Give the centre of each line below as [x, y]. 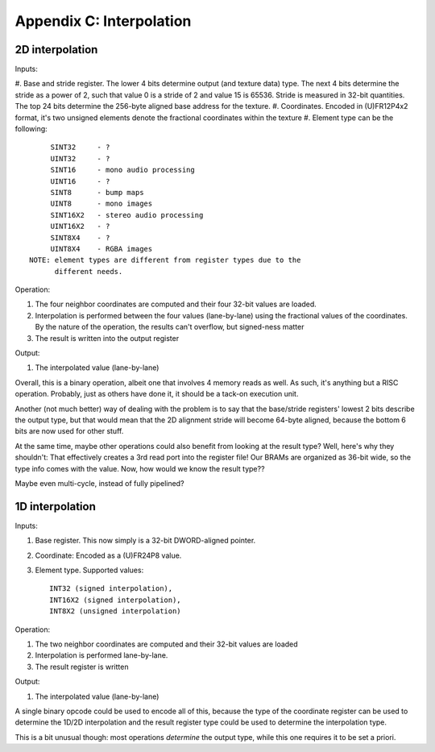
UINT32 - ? [80, 158]
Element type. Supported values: [89, 570]
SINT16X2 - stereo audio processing [127, 215]
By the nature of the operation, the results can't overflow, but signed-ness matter [170, 327]
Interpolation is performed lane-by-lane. [101, 655]
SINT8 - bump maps [97, 192]
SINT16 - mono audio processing [122, 170]
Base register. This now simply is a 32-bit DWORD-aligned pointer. [145, 541]
